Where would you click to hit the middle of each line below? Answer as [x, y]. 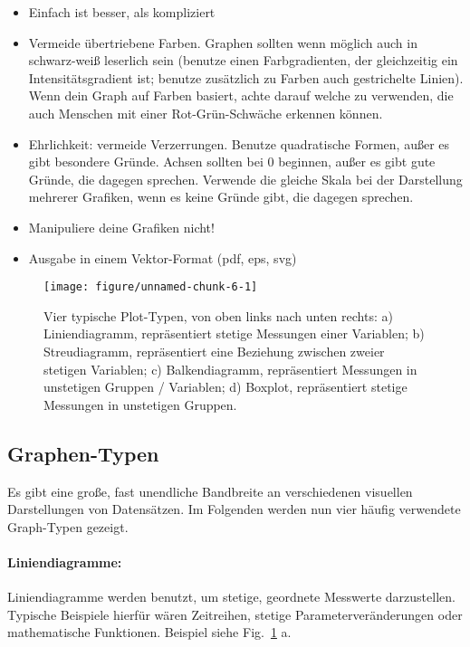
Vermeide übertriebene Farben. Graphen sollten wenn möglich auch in [223, 42]
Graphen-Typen [83, 453]
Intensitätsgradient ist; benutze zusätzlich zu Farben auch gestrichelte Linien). [246, 77]
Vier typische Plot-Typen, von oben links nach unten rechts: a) [218, 315]
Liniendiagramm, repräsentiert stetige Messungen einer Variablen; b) [234, 333]
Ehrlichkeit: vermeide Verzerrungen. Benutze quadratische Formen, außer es [239, 143]
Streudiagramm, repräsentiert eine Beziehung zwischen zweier [214, 351]
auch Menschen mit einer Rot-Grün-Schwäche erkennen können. [206, 113]
